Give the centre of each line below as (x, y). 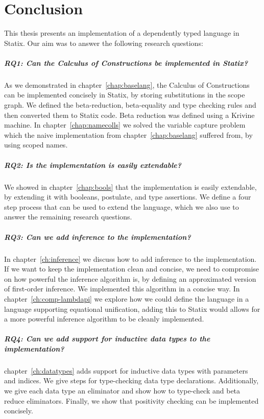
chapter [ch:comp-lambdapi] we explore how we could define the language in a (127, 298)
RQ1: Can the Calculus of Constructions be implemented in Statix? (126, 63)
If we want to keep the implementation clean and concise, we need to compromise (132, 269)
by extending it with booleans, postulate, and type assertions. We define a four (128, 197)
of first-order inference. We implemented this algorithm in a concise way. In (122, 289)
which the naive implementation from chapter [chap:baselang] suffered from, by (128, 134)
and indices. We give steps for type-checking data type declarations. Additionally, (131, 380)
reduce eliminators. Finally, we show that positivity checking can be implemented (131, 400)
